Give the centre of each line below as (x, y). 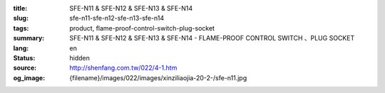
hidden (80, 58)
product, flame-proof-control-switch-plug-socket (142, 28)
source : (25, 68)
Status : (24, 58)
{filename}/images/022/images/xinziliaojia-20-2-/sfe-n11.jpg (158, 77)
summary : (29, 38)
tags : (21, 28)
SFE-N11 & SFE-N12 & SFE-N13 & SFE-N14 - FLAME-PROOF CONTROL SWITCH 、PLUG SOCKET (212, 38)
